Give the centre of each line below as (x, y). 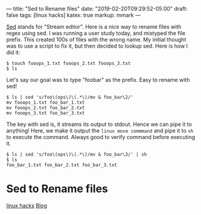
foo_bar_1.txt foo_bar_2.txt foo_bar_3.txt (62, 165)
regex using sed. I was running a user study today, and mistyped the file (96, 33)
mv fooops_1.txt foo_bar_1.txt (46, 102)
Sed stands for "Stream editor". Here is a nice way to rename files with (94, 27)
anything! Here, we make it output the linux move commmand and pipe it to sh (100, 131)
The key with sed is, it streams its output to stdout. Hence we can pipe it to (99, 124)
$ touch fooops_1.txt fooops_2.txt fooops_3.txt (69, 63)
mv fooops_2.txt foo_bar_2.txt (46, 108)
